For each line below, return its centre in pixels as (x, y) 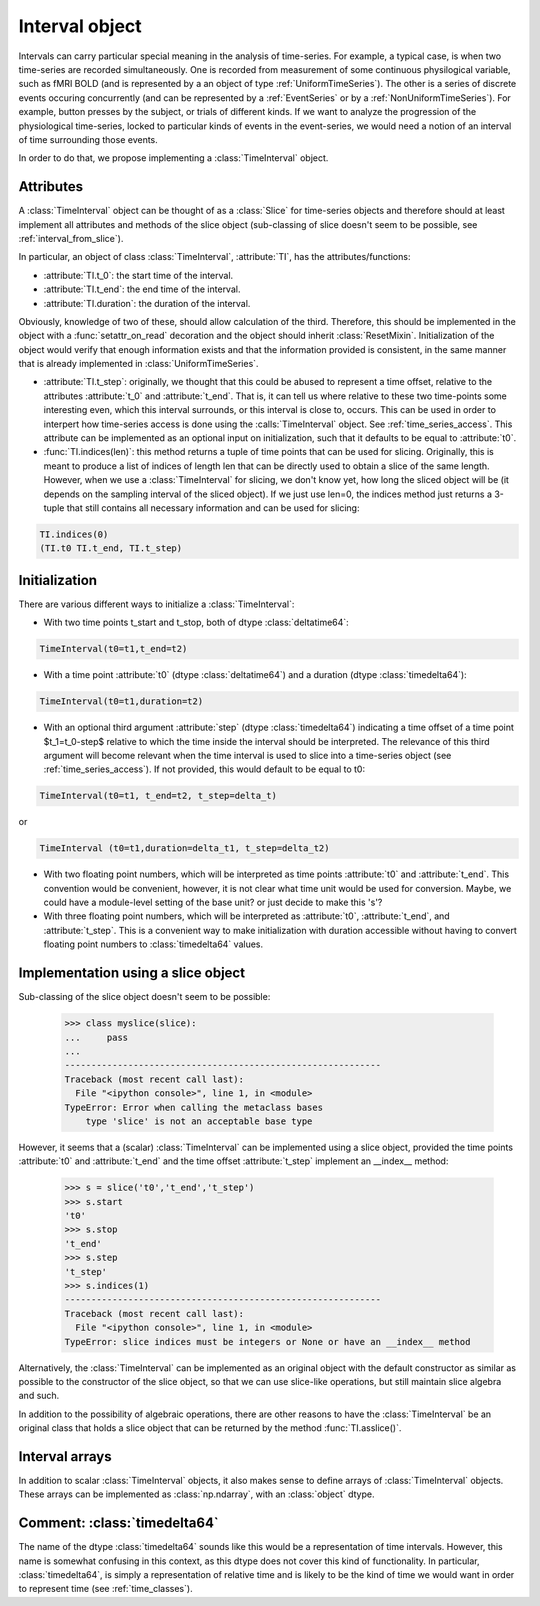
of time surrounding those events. (88, 139)
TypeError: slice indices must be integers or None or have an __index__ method (267, 1341)
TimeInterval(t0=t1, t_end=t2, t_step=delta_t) (158, 796)
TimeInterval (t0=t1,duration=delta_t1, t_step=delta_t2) (184, 848)
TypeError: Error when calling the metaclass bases (194, 1107)
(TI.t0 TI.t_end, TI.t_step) (111, 548)
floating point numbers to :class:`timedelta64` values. (153, 944)
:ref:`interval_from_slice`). (71, 238)
